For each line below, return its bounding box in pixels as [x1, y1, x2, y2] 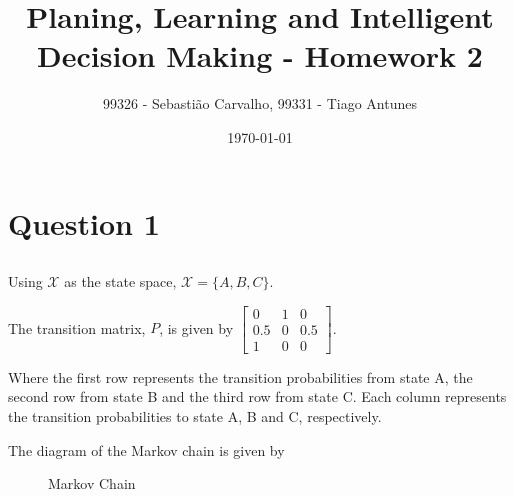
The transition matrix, [8, 317, 146, 338]
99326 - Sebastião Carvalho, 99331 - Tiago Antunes [102, 93, 417, 114]
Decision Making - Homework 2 [37, 35, 483, 76]
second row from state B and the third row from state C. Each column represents [8, 386, 507, 407]
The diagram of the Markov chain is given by [8, 439, 285, 460]
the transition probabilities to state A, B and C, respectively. [8, 405, 382, 426]
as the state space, [64, 271, 177, 292]
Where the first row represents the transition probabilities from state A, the [8, 366, 473, 387]
